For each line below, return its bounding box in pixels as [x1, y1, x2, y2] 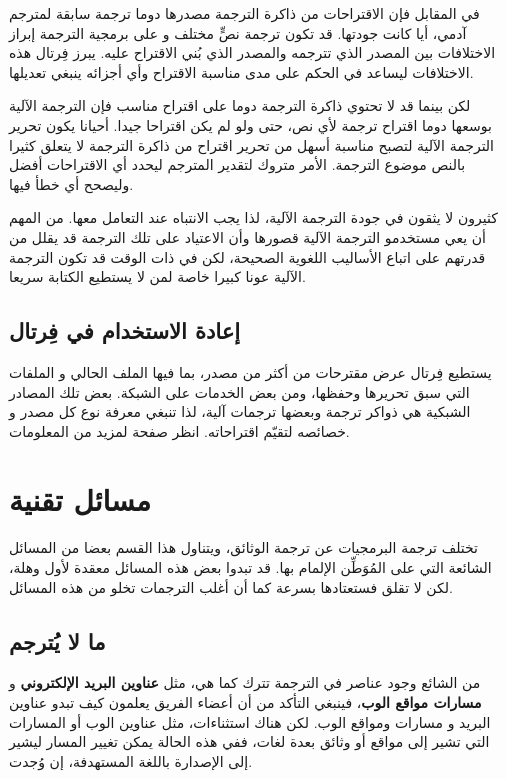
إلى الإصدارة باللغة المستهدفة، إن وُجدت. [9, 750, 253, 771]
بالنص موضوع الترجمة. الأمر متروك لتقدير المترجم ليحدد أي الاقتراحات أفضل [9, 154, 466, 175]
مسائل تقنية [9, 479, 152, 520]
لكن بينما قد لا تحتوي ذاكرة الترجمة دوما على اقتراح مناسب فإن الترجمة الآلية [9, 95, 471, 116]
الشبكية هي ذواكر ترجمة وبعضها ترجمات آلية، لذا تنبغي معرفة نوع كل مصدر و [9, 401, 471, 422]
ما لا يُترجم [9, 625, 106, 656]
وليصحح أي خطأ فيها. [9, 173, 134, 194]
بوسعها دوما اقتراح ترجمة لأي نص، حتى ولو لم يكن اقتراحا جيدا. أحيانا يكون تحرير [9, 114, 492, 135]
